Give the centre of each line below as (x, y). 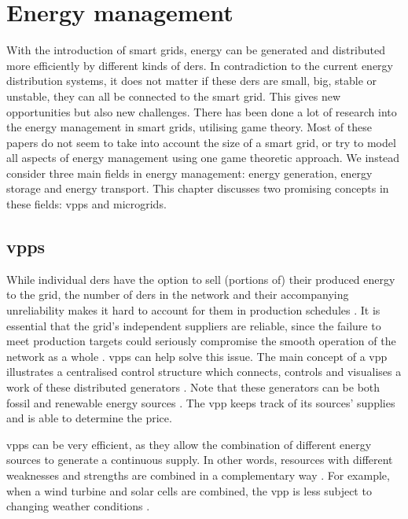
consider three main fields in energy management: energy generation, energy (189, 173)
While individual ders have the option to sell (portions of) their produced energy (201, 279)
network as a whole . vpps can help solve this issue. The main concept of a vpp (197, 356)
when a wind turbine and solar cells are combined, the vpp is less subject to (189, 490)
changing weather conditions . (78, 506)
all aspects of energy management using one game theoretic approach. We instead (203, 158)
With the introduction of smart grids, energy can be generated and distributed (196, 50)
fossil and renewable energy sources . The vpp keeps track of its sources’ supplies (201, 402)
